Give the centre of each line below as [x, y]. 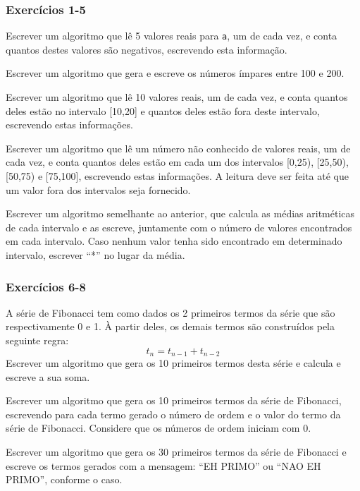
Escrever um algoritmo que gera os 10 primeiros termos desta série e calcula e [173, 363]
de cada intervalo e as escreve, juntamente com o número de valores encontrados [179, 227]
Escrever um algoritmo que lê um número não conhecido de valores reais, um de [178, 148]
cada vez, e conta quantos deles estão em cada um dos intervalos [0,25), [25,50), [177, 162]
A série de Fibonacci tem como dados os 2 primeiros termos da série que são [170, 312]
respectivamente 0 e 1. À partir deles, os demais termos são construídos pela [170, 326]
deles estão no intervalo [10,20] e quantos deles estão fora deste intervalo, [163, 110]
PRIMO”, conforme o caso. [64, 479]
